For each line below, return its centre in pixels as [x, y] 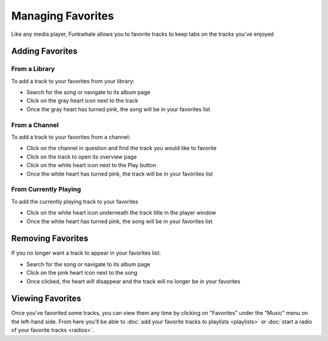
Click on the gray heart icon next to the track [82, 101]
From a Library [33, 69]
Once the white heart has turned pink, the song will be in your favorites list [119, 221]
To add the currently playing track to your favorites [75, 201]
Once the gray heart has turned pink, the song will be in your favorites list [118, 109]
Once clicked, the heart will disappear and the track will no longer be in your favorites [133, 281]
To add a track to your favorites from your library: [73, 81]
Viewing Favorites [46, 299]
